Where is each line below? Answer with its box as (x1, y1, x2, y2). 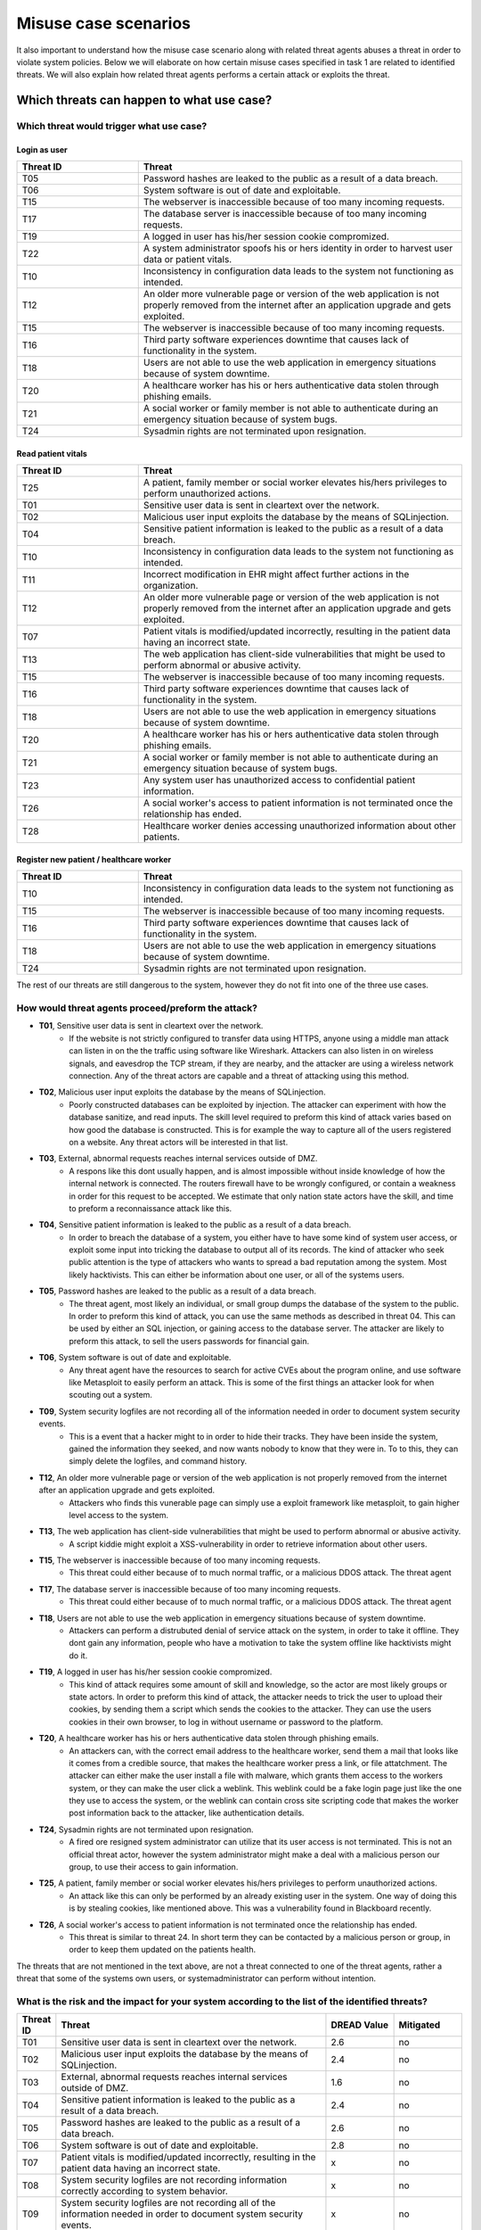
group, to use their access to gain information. (69, 1862, 239, 1872)
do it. (69, 1650, 88, 1661)
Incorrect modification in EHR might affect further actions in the (143, 568, 410, 581)
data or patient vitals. (143, 253, 232, 266)
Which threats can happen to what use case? (16, 93, 273, 108)
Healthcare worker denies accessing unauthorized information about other (143, 820, 457, 832)
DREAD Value (330, 2019, 389, 2031)
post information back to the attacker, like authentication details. (69, 1807, 305, 1819)
